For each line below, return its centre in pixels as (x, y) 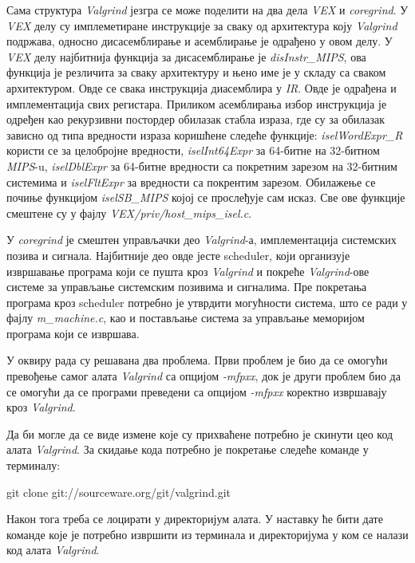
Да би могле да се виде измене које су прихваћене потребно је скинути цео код (200, 433)
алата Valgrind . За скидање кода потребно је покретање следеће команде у (188, 449)
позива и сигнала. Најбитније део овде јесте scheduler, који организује (178, 255)
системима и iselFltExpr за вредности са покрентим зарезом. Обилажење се (191, 181)
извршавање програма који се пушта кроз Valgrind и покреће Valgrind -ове (188, 271)
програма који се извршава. (73, 333)
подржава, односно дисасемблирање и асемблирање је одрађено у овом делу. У (200, 41)
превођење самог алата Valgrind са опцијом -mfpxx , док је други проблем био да (204, 376)
